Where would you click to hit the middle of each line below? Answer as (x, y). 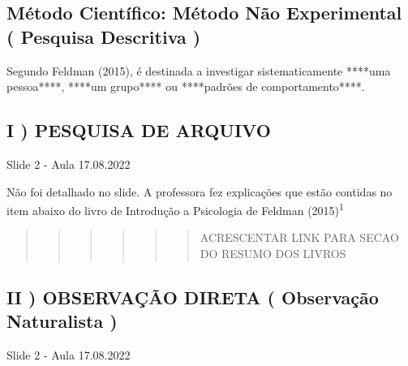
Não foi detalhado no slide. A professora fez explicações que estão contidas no (200, 191)
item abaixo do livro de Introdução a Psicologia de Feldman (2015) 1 (175, 209)
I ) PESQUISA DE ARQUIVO (139, 130)
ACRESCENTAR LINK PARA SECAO (299, 237)
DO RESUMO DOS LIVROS (273, 254)
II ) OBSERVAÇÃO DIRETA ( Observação (193, 297)
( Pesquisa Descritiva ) (104, 36)
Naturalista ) (62, 321)
